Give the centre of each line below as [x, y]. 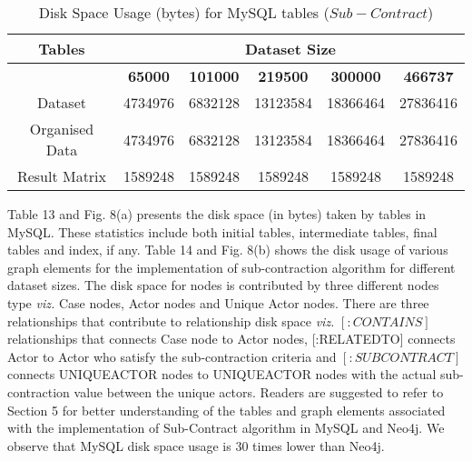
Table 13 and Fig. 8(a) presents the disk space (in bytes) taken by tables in [217, 214]
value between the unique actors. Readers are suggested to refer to [259, 391]
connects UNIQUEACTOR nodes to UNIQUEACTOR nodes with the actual [222, 374]
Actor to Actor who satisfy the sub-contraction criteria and [172, 356]
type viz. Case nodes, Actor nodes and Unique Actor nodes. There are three [218, 302]
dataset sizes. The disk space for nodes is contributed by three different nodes [223, 285]
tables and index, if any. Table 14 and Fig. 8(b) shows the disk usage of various [228, 250]
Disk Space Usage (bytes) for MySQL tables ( [184, 12]
